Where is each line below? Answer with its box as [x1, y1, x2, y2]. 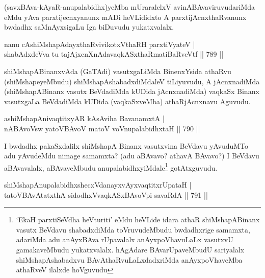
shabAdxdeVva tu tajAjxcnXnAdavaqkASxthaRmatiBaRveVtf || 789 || [4, 49, 224, 59]
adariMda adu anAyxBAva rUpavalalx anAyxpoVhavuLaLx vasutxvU [16, 234, 233, 245]
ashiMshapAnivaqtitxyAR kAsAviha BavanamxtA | [4, 113, 165, 124]
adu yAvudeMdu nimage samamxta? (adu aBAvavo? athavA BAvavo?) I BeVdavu [4, 150, 259, 161]
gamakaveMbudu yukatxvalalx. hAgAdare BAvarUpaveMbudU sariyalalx [16, 244, 245, 254]
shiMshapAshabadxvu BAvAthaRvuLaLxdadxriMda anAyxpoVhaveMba [16, 254, 243, 265]
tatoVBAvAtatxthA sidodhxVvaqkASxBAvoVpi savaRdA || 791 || [4, 189, 208, 200]
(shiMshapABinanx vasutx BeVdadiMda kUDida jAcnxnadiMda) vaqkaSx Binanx [4, 86, 259, 97]
